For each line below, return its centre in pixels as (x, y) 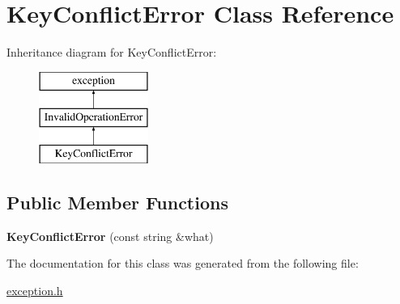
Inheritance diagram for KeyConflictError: (112, 52)
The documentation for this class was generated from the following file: (183, 263)
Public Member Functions (117, 203)
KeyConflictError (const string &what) (110, 236)
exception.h (35, 291)
